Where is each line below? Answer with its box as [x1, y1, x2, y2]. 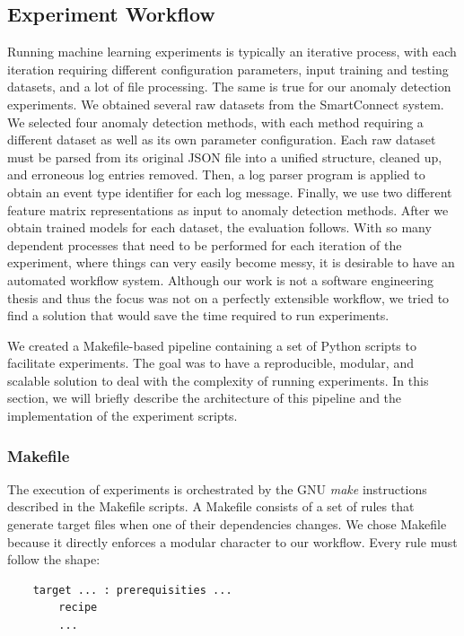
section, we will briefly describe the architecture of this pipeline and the [7, 388, 402, 407]
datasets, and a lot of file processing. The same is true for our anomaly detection [7, 77, 451, 96]
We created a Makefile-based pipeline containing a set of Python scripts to [7, 335, 416, 354]
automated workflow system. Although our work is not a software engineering [7, 270, 433, 289]
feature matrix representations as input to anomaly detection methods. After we [7, 200, 449, 219]
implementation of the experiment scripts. [7, 406, 238, 425]
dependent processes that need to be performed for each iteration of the [7, 235, 402, 254]
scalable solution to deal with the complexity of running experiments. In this [7, 370, 429, 389]
